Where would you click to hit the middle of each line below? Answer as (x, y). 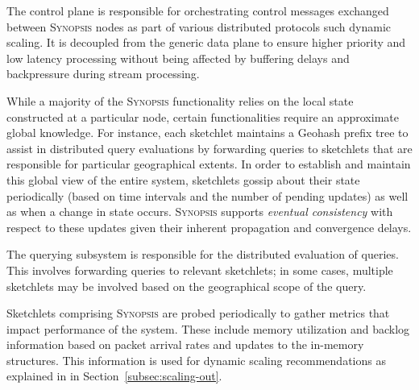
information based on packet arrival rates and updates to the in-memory (185, 344)
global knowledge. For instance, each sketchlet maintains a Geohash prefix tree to (207, 133)
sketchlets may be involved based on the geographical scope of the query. (187, 286)
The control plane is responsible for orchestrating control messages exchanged (198, 10)
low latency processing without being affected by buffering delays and (178, 58)
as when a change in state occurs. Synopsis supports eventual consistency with (200, 212)
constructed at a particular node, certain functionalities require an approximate (203, 116)
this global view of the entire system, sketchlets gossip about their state (183, 179)
